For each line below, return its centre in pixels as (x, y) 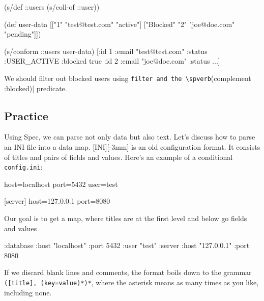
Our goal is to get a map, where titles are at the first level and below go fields (126, 218)
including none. (28, 292)
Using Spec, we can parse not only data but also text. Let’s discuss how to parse (130, 137)
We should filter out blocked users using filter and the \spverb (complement (128, 78)
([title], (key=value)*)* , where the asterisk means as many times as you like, (131, 282)
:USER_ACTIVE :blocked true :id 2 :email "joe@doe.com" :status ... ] (112, 61)
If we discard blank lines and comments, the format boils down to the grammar (128, 272)
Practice (26, 115)
